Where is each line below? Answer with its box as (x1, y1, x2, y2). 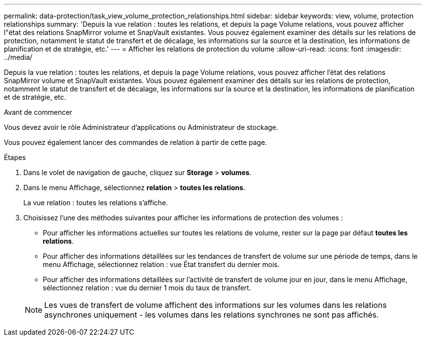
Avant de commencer (4, 108, 72, 116)
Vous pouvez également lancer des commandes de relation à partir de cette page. (4, 138, 267, 146)
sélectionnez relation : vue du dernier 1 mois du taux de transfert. (43, 284, 251, 292)
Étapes (4, 153, 26, 161)
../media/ (4, 53, 33, 61)
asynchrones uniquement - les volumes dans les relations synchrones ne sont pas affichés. (44, 310, 379, 320)
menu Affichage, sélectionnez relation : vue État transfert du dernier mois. (43, 260, 280, 268)
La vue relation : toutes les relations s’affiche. (23, 198, 168, 207)
